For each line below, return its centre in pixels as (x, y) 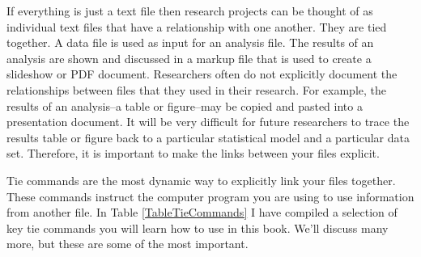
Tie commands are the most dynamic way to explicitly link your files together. (201, 180)
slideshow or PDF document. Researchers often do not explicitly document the (202, 74)
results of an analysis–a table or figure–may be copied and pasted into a (185, 105)
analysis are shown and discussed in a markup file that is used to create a (189, 58)
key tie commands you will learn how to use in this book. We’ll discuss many (198, 228)
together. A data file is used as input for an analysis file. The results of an (190, 42)
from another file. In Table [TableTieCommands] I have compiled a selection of (202, 212)
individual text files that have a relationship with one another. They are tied (197, 26)
